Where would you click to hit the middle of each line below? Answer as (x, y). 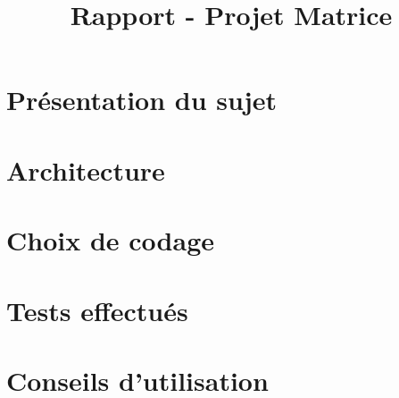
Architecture (86, 169)
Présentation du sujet (142, 100)
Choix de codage (110, 240)
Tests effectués (97, 310)
